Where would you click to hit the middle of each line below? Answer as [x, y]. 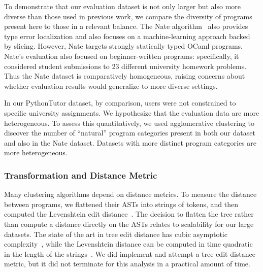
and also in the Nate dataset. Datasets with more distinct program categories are [130, 142]
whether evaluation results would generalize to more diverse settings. [111, 86]
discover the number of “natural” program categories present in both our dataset [130, 133]
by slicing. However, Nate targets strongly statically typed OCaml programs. [123, 46]
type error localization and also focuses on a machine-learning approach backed [127, 36]
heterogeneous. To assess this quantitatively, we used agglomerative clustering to [129, 123]
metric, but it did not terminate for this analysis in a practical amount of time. [127, 264]
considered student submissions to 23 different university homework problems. [125, 66]
